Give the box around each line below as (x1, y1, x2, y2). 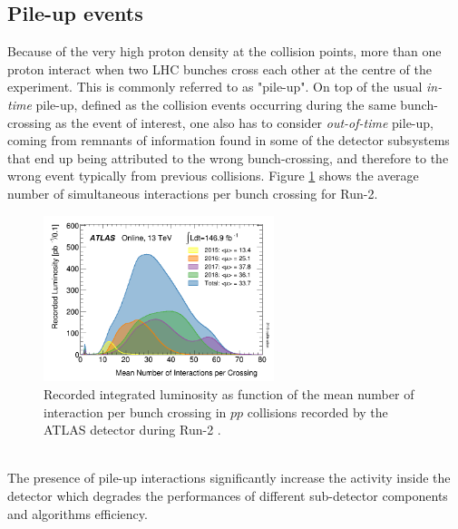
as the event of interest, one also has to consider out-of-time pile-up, (55, 113, 434, 132)
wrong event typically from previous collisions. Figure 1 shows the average (7, 166, 419, 185)
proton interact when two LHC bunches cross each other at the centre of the (7, 59, 433, 78)
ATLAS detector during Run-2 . (44, 420, 221, 439)
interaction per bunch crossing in (44, 402, 227, 421)
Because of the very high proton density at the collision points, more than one (7, 42, 442, 61)
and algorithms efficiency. (7, 504, 148, 523)
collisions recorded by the (247, 402, 388, 421)
